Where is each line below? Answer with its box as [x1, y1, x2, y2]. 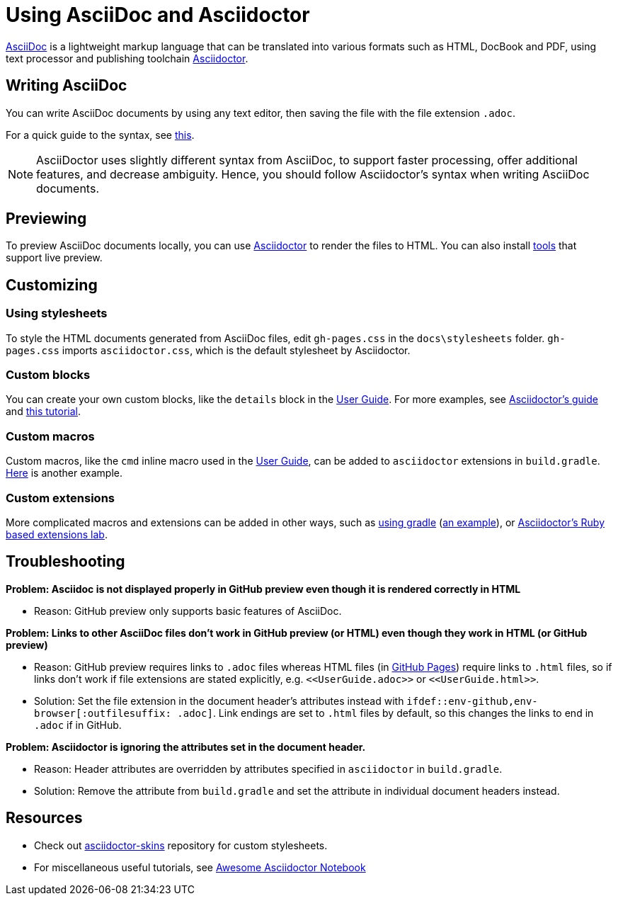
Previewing [6, 210, 87, 228]
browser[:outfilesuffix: [34, 707, 171, 719]
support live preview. [6, 251, 103, 264]
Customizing [6, 276, 98, 294]
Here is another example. [6, 467, 122, 480]
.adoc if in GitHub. [34, 718, 122, 731]
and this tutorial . [6, 405, 81, 418]
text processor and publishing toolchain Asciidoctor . [6, 52, 248, 64]
